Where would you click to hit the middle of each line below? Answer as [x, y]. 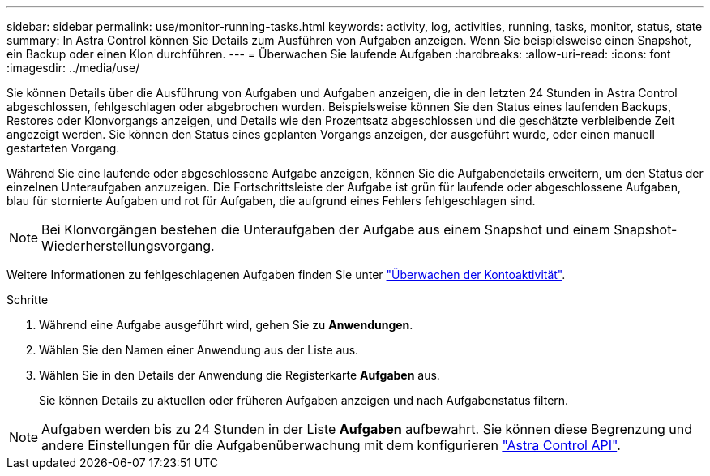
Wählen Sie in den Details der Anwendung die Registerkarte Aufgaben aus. [240, 375]
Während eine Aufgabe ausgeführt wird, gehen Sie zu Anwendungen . [226, 325]
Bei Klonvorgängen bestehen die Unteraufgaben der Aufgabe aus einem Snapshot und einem [326, 229]
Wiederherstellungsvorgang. [128, 246]
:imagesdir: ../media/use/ [73, 68]
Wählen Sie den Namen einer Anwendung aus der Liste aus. [199, 350]
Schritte [28, 300]
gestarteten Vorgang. [63, 148]
